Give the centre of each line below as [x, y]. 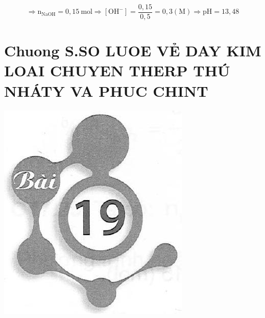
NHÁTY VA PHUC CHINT [106, 90]
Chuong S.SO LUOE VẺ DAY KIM [133, 50]
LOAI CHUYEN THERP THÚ [117, 70]
